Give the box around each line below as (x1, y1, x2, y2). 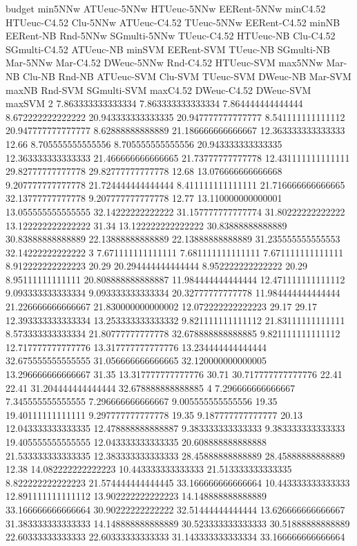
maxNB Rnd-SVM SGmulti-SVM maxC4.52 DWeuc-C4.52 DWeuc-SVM (6, 82, 311, 97)
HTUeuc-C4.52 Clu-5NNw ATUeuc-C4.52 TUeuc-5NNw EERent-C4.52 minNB (6, 15, 340, 29)
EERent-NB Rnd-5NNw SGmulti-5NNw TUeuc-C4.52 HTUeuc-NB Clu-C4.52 (6, 28, 336, 43)
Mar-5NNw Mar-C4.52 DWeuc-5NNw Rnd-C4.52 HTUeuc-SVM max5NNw (6, 55, 323, 70)
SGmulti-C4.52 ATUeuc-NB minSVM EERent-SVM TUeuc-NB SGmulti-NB (6, 41, 330, 56)
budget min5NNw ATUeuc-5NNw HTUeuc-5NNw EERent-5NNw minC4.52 (6, 1, 326, 15)
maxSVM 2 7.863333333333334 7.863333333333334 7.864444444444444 (6, 96, 303, 111)
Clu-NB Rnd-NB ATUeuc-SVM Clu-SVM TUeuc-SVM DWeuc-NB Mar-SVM (23, 68, 351, 83)
